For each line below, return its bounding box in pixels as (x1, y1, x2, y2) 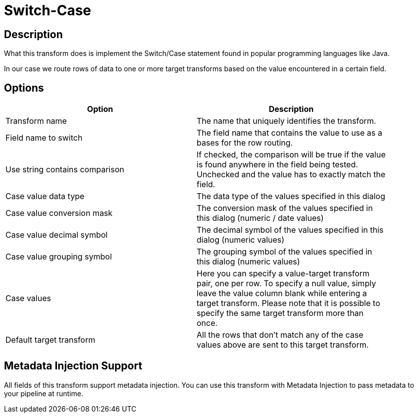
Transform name (5, 116, 67, 126)
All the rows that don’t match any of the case (197, 330, 364, 340)
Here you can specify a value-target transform (197, 268, 370, 279)
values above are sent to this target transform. (197, 340, 369, 350)
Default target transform (5, 335, 96, 345)
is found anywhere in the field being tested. (197, 159, 358, 170)
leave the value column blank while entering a (197, 288, 367, 299)
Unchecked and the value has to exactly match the (197, 169, 386, 180)
